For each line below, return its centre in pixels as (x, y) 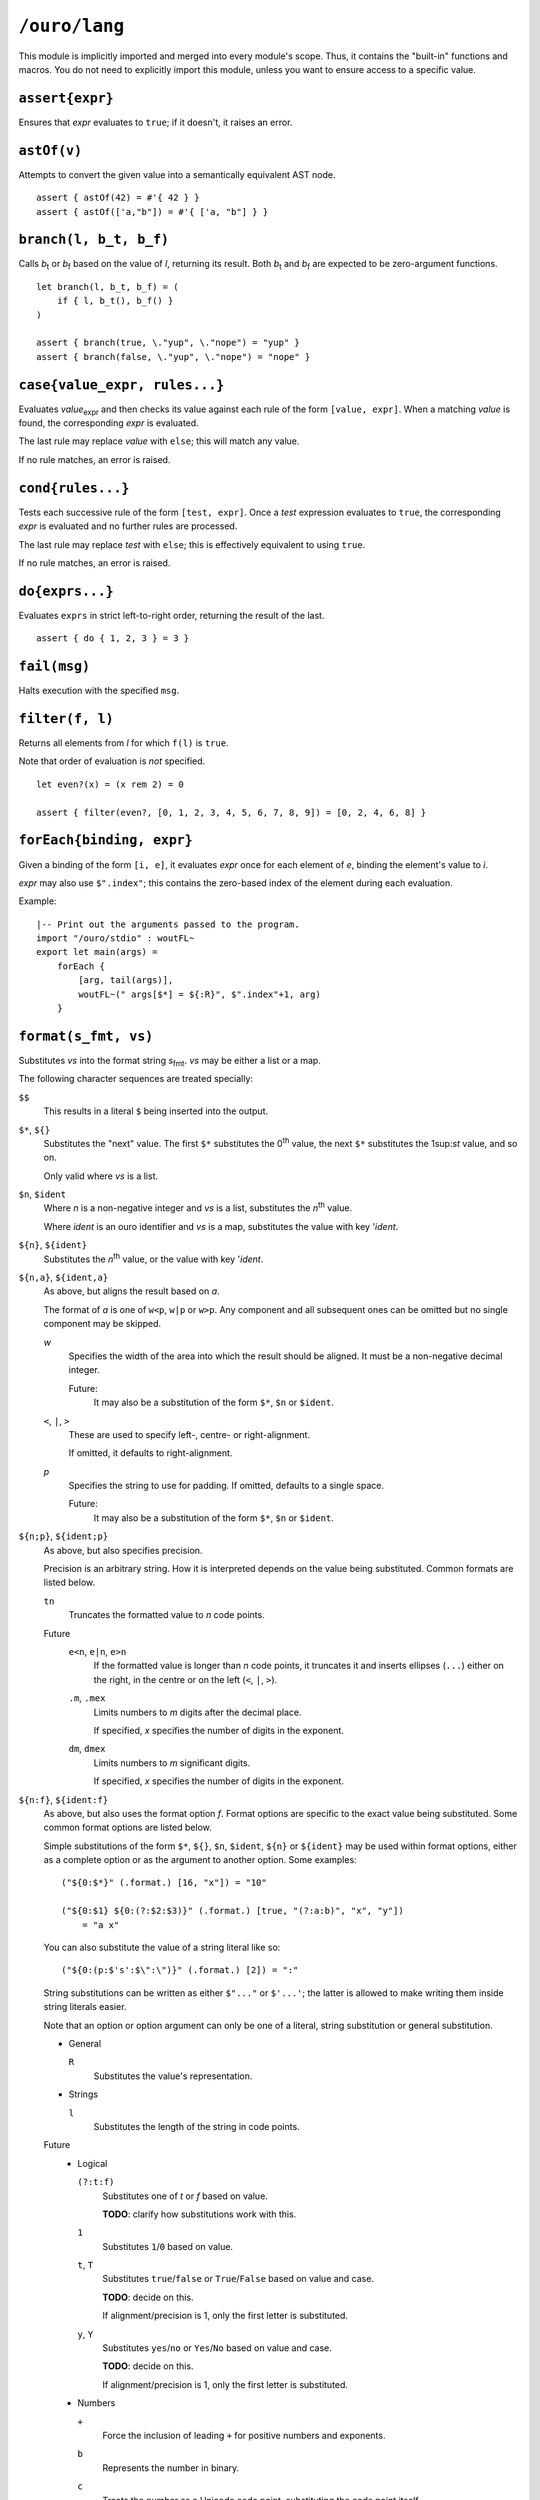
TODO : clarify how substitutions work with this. (199, 2214)
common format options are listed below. (127, 1827)
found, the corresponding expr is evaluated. (108, 423)
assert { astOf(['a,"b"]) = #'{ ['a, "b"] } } (152, 211)
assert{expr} (66, 98)
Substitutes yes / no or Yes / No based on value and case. (217, 2348)
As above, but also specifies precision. (123, 1550)
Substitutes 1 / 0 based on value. (168, 2246)
